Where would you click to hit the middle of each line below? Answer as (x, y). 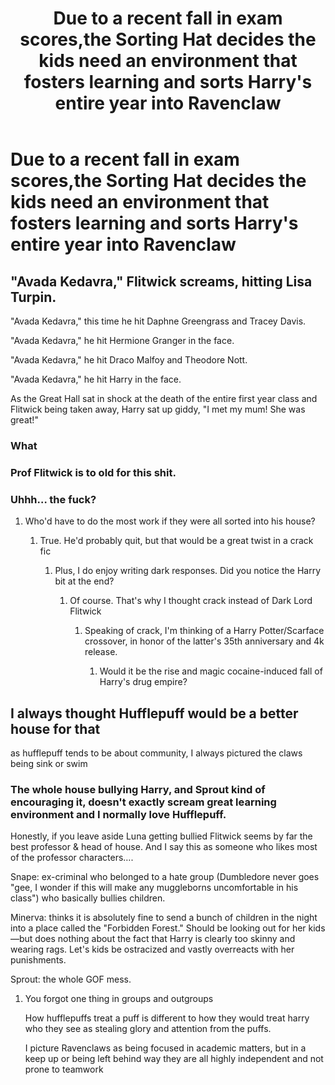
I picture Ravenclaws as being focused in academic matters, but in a (165, 1048)
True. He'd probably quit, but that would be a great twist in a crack (176, 541)
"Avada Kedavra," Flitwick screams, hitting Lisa (161, 281)
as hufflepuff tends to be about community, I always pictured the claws (156, 753)
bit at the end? (84, 581)
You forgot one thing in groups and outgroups (119, 999)
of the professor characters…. (72, 858)
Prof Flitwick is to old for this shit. (93, 472)
